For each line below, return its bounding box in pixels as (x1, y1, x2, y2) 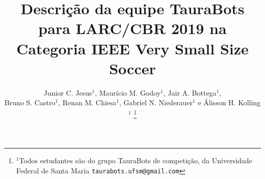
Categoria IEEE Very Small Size (16, 38, 249, 58)
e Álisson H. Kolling (198, 97, 261, 108)
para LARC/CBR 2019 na (38, 18, 227, 39)
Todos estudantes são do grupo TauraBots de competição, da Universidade (19, 155, 252, 166)
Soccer (109, 57, 156, 78)
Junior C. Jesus (43, 87, 92, 98)
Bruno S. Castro (4, 97, 56, 108)
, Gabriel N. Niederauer (119, 97, 193, 108)
